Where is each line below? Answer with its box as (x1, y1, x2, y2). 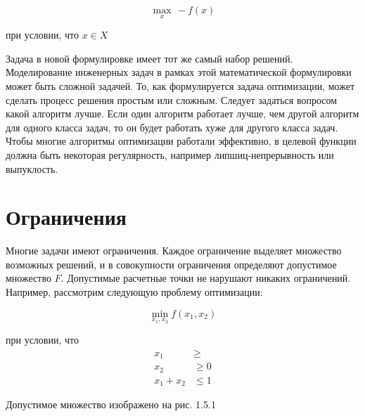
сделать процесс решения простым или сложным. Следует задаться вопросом (6, 92, 338, 107)
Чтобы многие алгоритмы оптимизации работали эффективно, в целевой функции (6, 134, 357, 148)
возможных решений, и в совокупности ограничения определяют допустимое (6, 256, 337, 271)
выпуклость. (6, 161, 58, 176)
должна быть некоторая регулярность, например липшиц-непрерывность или (6, 147, 334, 162)
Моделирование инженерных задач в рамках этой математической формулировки (6, 65, 352, 79)
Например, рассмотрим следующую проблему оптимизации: (6, 285, 263, 299)
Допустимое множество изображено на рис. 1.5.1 (6, 397, 216, 412)
